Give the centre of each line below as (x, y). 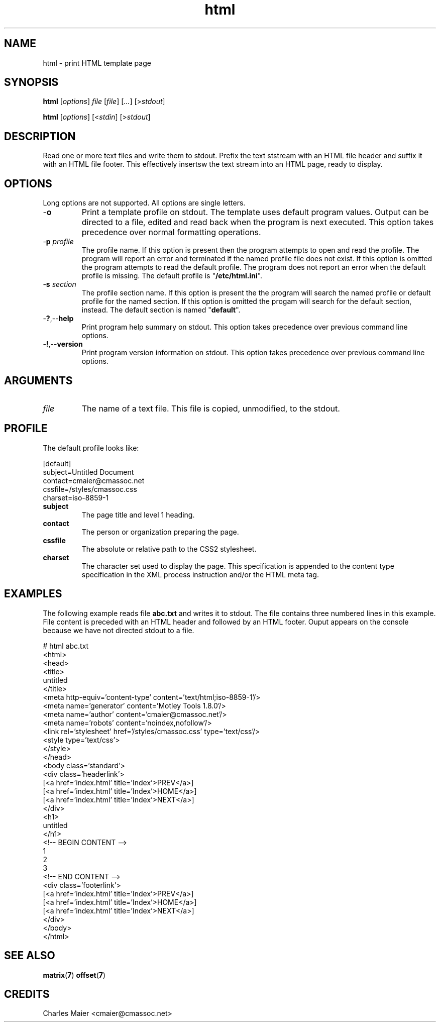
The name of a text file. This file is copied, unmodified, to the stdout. (211, 408)
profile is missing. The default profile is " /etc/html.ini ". (172, 276)
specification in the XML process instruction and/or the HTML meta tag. (200, 574)
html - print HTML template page (97, 63)
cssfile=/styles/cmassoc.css (90, 489)
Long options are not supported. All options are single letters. (144, 203)
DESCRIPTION (40, 136)
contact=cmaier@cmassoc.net (94, 480)
